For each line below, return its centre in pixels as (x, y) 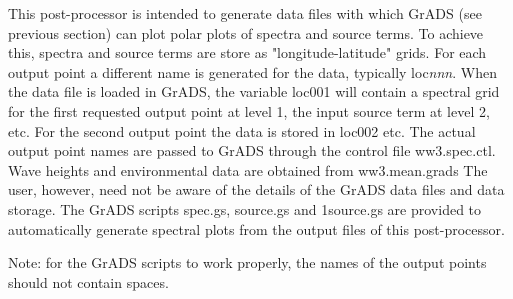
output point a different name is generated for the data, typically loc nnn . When (252, 71)
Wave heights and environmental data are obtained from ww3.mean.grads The (248, 169)
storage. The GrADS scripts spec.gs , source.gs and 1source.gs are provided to (245, 208)
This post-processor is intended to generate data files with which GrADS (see (245, 13)
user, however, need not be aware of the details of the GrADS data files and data (256, 189)
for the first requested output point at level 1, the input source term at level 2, (249, 110)
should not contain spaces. (88, 281)
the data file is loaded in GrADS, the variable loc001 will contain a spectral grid (254, 91)
